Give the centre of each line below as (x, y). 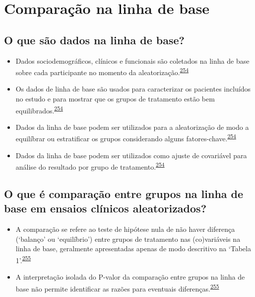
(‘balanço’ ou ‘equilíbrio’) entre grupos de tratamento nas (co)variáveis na (128, 239)
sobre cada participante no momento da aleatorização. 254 (102, 71)
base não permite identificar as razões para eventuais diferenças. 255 (117, 288)
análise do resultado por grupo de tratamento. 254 (90, 166)
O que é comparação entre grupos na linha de (124, 193)
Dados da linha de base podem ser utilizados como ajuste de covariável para (131, 155)
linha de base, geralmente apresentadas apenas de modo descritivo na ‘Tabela (133, 248)
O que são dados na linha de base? (94, 40)
